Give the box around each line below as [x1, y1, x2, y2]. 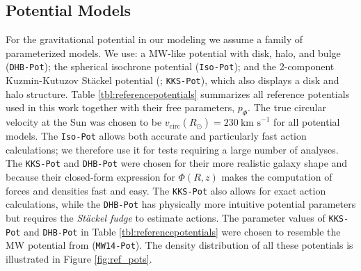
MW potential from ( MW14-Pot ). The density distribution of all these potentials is [6, 238, 353, 252]
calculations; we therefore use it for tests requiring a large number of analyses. [6, 142, 339, 156]
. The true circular [248, 100, 327, 115]
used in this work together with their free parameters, [6, 100, 235, 115]
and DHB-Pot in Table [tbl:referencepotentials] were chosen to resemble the [24, 224, 341, 238]
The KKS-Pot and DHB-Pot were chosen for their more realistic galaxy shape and [6, 156, 348, 170]
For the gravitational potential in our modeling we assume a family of [6, 32, 303, 47]
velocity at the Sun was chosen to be [6, 115, 162, 129]
